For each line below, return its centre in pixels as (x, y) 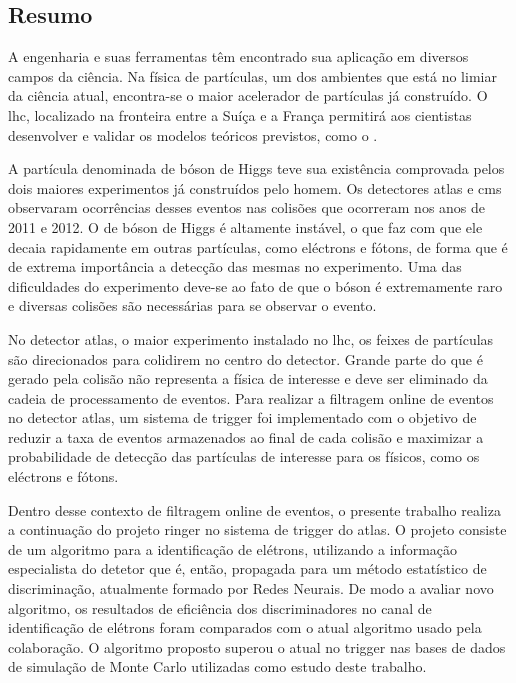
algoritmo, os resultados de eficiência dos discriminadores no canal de (220, 607)
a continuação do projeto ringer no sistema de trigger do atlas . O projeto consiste (257, 529)
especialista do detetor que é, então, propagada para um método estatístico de (247, 568)
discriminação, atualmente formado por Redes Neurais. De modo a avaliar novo (251, 588)
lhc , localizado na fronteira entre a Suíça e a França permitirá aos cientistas (240, 114)
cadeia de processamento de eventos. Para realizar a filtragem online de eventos (251, 397)
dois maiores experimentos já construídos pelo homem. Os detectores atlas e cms (255, 187)
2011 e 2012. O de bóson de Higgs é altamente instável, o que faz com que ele (245, 226)
